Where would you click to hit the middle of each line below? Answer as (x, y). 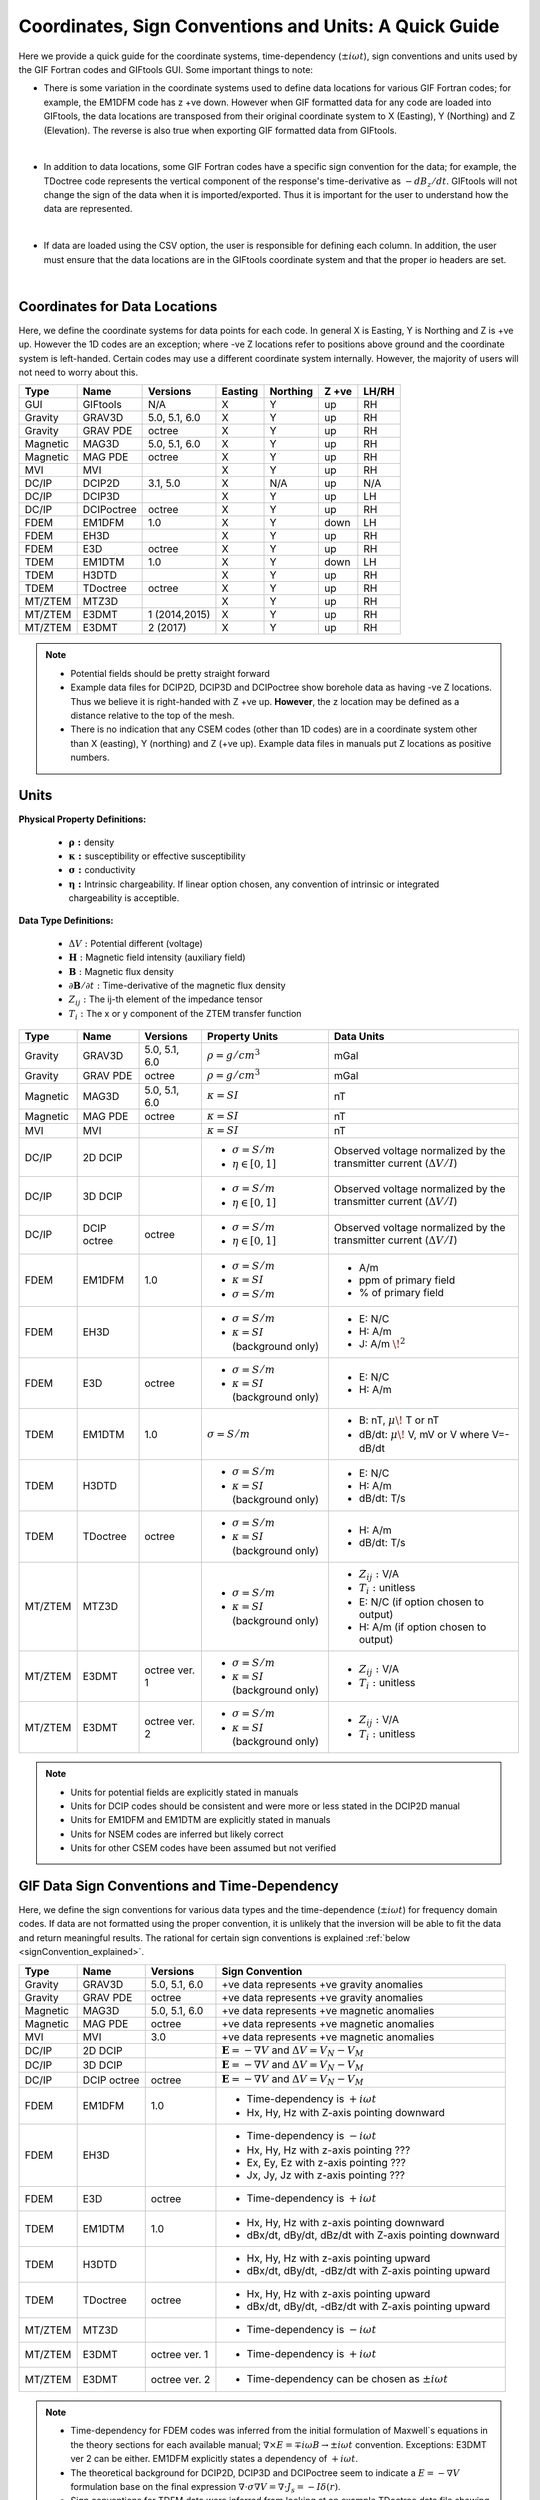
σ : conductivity (102, 870)
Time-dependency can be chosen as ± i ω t (347, 2378)
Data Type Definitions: (66, 921)
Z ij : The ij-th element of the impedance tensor (166, 1000)
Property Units (242, 1037)
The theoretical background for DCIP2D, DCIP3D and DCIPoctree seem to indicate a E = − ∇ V (265, 2472)
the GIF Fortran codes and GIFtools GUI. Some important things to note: (166, 69)
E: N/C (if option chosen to (421, 1602)
